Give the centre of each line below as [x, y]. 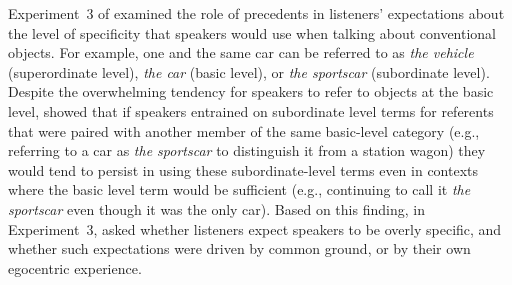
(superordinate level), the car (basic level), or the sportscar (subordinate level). [249, 71]
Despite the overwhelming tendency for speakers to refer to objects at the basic [251, 91]
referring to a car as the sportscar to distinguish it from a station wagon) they [247, 150]
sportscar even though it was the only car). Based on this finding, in [216, 208]
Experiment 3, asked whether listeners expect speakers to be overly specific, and [255, 228]
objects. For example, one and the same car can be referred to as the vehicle [241, 52]
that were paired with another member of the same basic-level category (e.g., [244, 130]
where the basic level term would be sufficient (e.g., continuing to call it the [239, 189]
